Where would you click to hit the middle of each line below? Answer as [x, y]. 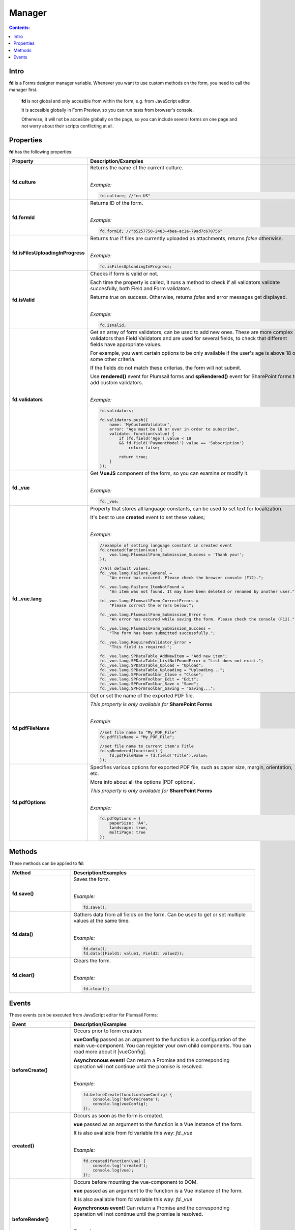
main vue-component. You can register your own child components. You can [162, 1045]
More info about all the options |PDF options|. [143, 782]
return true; [133, 457]
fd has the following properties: [41, 152]
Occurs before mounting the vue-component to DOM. [136, 1182]
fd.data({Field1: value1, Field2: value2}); [133, 953]
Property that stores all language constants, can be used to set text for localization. [186, 508]
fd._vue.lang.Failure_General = [136, 573]
